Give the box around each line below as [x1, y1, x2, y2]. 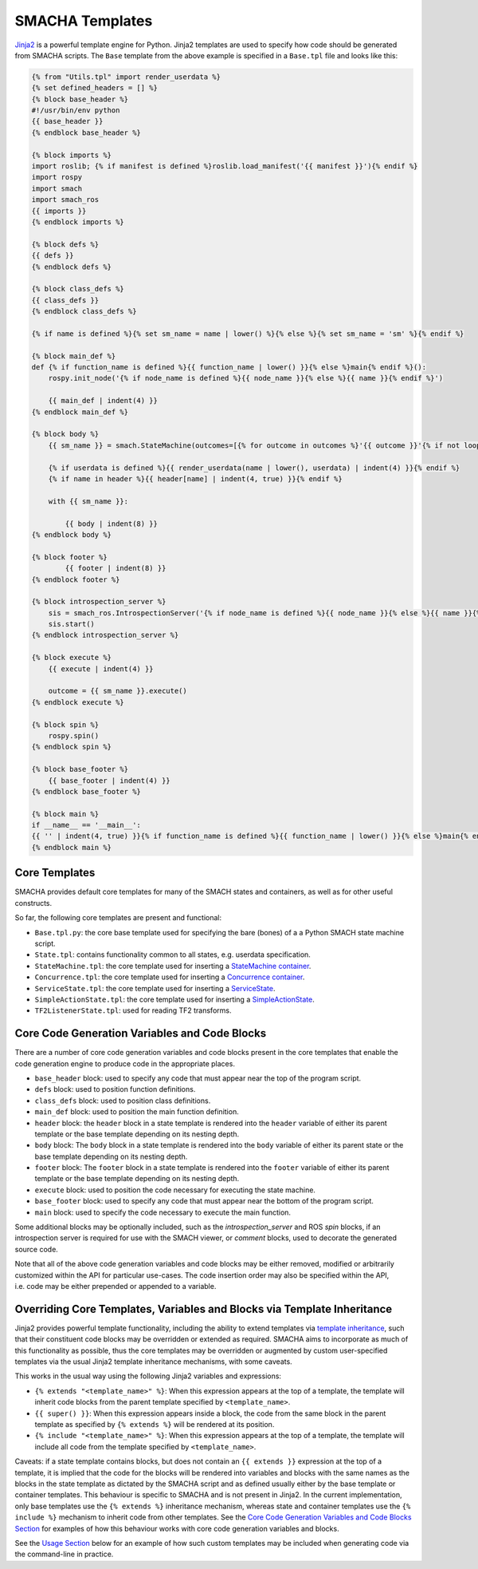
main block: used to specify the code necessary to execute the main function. [34, 1207, 291, 1217]
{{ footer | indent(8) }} [65, 563, 167, 573]
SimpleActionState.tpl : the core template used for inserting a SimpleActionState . [34, 994, 315, 1004]
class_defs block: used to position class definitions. [34, 1096, 211, 1105]
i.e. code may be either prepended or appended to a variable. [14, 1282, 217, 1290]
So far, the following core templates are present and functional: [14, 913, 222, 923]
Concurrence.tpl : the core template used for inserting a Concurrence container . [34, 972, 305, 982]
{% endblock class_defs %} [31, 307, 137, 316]
